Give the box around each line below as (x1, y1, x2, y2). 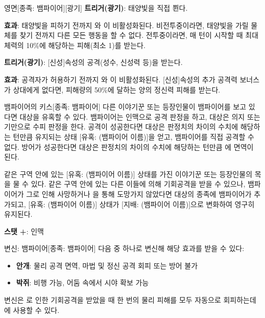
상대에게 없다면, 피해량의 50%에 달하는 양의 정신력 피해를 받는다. (13, 84, 221, 95)
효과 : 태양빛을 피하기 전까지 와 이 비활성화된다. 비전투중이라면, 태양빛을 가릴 (4, 19, 249, 30)
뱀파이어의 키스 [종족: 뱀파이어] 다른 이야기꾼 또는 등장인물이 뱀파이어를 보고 (4, 101, 247, 112)
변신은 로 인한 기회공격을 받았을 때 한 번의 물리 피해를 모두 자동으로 (4, 294, 221, 305)
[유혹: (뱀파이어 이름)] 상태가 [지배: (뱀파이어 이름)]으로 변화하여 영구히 (28, 198, 255, 209)
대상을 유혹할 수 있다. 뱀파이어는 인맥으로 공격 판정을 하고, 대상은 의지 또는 (19, 111, 260, 122)
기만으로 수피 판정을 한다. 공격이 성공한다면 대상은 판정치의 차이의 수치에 (4, 121, 238, 132)
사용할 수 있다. (13, 304, 60, 315)
